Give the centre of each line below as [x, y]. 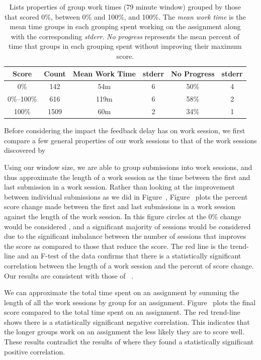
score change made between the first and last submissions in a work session [120, 206]
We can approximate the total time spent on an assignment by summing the [122, 292]
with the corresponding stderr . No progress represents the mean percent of [125, 36]
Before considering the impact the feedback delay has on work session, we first [125, 130]
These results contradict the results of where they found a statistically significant [129, 342]
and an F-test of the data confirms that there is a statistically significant [129, 256]
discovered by [25, 150]
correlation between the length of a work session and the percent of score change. [129, 265]
